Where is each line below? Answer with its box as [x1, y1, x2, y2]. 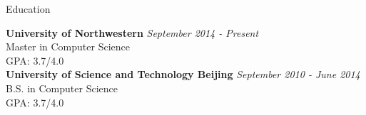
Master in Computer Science [6, 39, 130, 54]
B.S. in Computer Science [6, 80, 118, 95]
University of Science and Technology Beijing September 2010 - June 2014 [6, 67, 360, 82]
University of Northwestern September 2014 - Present [6, 25, 259, 40]
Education [6, 1, 51, 16]
